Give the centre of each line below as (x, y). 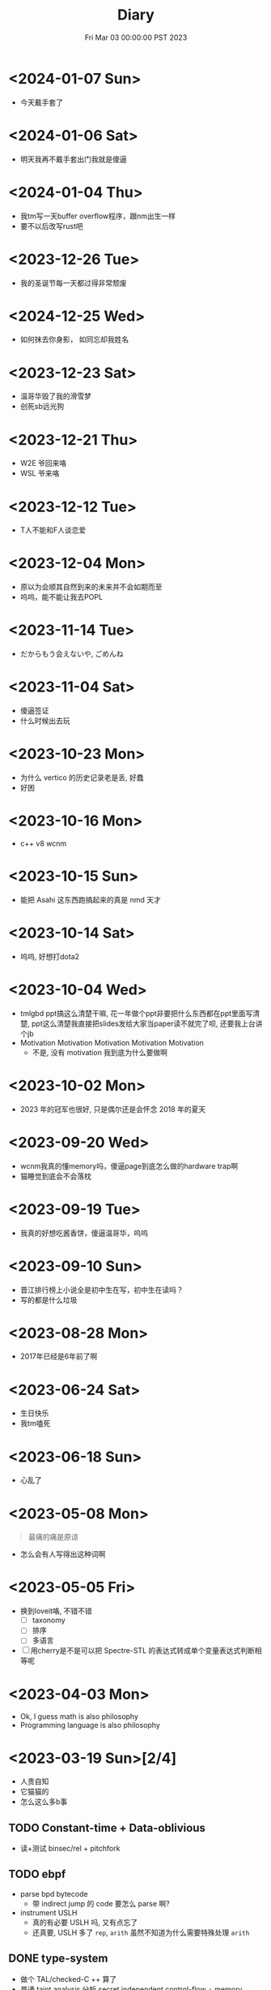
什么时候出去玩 (45, 721)
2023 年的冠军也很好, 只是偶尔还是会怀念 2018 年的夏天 (113, 1109)
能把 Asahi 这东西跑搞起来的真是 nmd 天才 (91, 899)
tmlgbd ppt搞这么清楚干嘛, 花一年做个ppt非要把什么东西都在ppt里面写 (136, 1013)
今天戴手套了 (41, 102)
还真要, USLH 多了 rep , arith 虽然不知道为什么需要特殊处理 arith (141, 1932)
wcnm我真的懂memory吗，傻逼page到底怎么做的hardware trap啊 (129, 1165)
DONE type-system (58, 1959)
